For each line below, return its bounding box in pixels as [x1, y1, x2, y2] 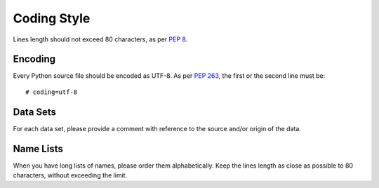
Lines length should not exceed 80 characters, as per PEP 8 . [13, 35, 188, 43]
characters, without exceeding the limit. [13, 171, 128, 180]
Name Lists [13, 142, 63, 154]
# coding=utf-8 [25, 88, 78, 96]
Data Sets [13, 106, 56, 118]
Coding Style [13, 11, 91, 26]
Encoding [13, 53, 56, 65]
